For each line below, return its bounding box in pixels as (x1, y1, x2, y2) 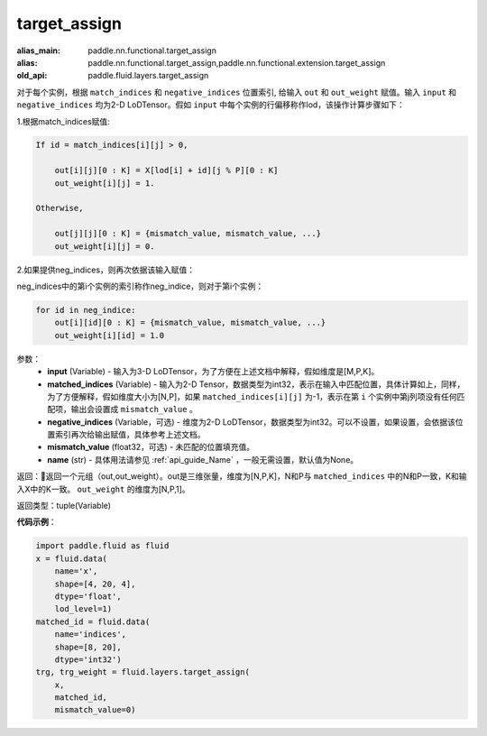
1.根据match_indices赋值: (16, 115, 110, 126)
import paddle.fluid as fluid (35, 541, 170, 551)
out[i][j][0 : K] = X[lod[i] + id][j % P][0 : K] (54, 165, 279, 176)
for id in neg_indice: (35, 305, 136, 315)
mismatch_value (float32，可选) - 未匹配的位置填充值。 (47, 442, 255, 453)
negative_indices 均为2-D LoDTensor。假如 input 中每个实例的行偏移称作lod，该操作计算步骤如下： (16, 99, 405, 110)
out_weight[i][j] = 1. (54, 178, 155, 189)
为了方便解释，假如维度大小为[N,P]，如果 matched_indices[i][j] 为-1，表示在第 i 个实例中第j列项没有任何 (47, 391, 457, 401)
